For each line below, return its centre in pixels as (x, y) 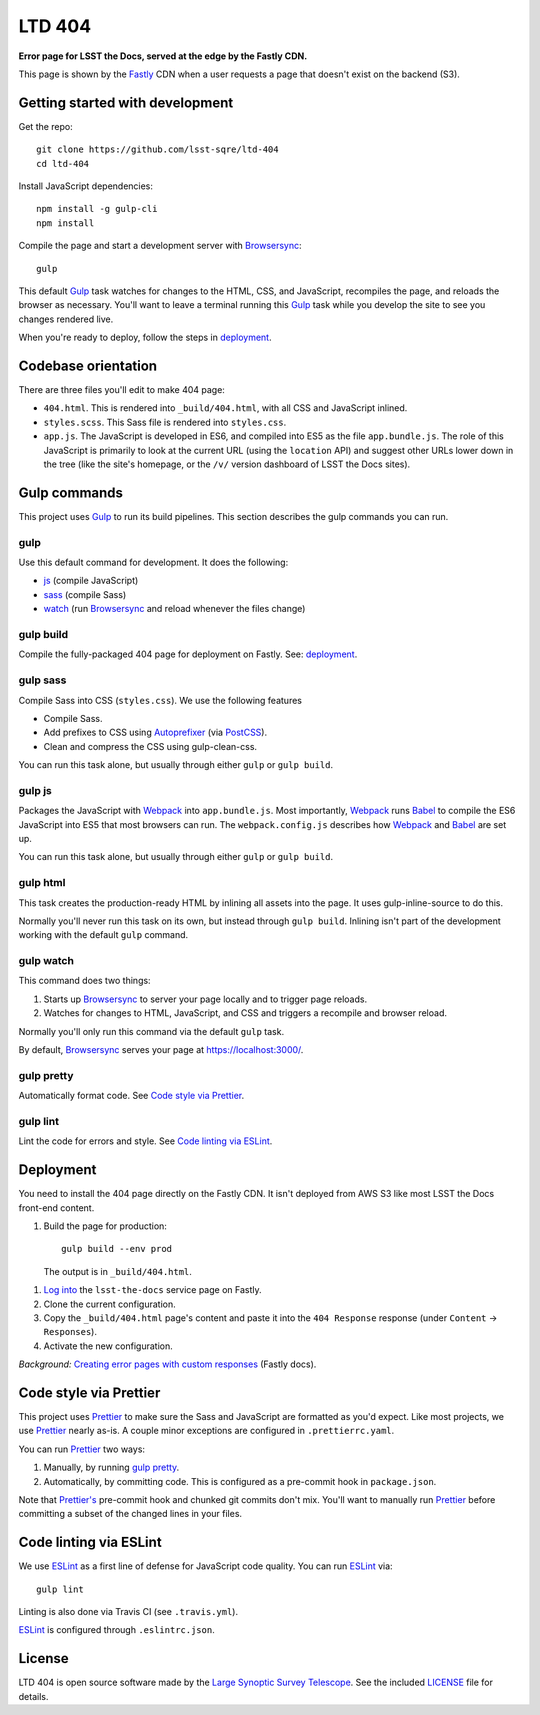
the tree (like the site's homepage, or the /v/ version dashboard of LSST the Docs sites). (227, 464)
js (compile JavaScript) (91, 581)
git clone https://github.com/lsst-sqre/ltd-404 (157, 149)
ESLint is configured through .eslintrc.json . (116, 1630)
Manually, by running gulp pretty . (111, 1467)
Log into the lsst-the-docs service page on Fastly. (152, 1290)
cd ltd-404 (63, 163)
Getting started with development (126, 102)
